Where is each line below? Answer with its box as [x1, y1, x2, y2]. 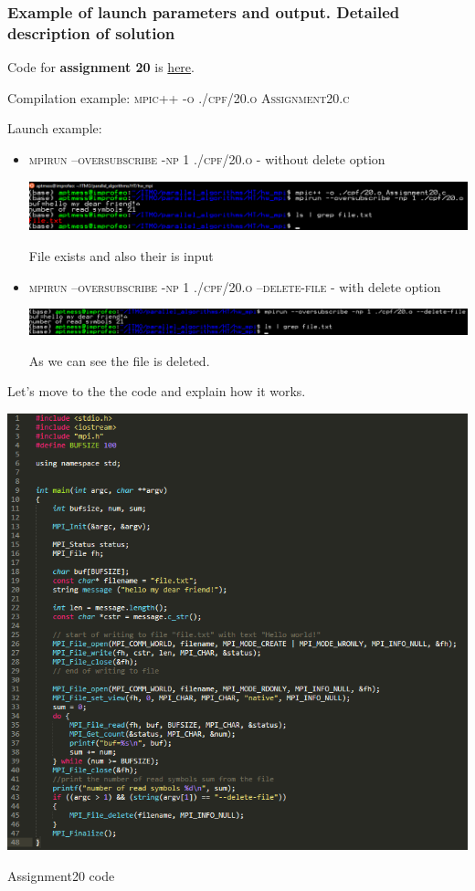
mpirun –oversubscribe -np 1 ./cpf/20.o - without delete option [28, 149, 385, 168]
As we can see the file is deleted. [28, 351, 210, 370]
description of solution [7, 21, 175, 44]
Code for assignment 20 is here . [7, 58, 195, 77]
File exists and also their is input [28, 246, 214, 266]
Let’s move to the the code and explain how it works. [7, 382, 306, 401]
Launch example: [7, 119, 102, 138]
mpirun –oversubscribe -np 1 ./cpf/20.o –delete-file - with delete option [28, 277, 441, 296]
